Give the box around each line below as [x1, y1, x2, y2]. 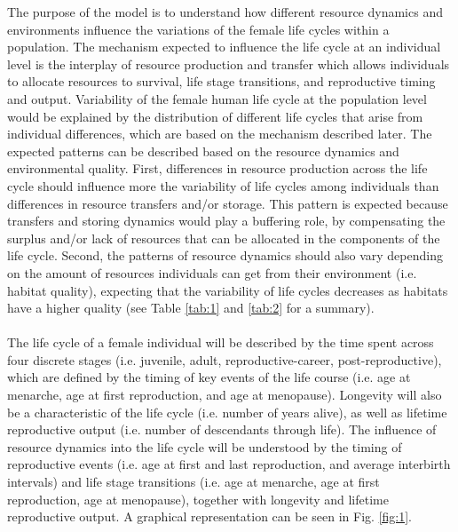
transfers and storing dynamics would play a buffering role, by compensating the [7, 211, 446, 230]
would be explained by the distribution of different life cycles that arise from [7, 107, 423, 125]
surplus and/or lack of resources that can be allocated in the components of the [7, 228, 440, 247]
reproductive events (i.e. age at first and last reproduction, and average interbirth [7, 455, 451, 473]
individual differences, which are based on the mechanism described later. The [7, 124, 432, 143]
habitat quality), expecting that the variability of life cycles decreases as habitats [7, 281, 448, 299]
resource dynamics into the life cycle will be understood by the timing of [7, 437, 402, 456]
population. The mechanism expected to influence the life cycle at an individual [7, 37, 441, 56]
